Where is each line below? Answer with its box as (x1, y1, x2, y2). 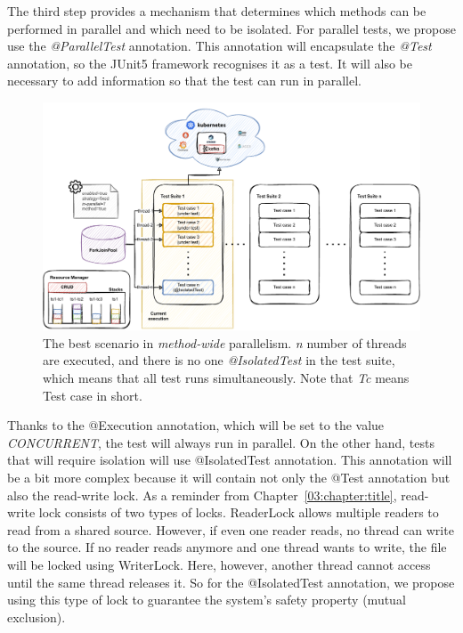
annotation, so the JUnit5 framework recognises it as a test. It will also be (7, 53, 412, 72)
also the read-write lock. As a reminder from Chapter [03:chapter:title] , (7, 485, 397, 504)
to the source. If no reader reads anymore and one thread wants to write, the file (7, 538, 447, 556)
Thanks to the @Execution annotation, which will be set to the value (7, 416, 385, 434)
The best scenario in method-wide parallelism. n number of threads (43, 333, 407, 352)
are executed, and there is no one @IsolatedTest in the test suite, (43, 351, 395, 369)
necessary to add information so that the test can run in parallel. (7, 71, 361, 90)
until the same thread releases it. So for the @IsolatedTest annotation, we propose (7, 572, 455, 591)
